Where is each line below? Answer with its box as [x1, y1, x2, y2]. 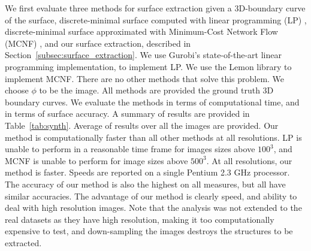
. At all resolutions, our [206, 154, 292, 167]
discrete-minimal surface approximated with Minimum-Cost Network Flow [5, 25, 278, 38]
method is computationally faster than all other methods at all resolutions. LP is [5, 131, 302, 143]
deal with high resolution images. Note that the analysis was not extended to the [5, 201, 302, 214]
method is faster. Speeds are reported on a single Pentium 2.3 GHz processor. [5, 166, 290, 179]
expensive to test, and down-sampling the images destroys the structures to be [5, 225, 293, 237]
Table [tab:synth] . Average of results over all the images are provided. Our [5, 119, 279, 131]
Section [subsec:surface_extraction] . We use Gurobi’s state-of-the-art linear [5, 49, 282, 61]
